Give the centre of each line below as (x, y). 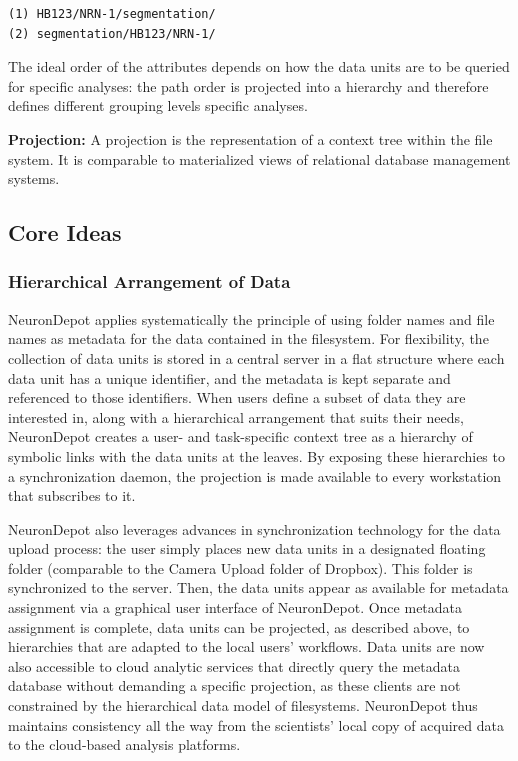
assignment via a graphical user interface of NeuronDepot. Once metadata (235, 607)
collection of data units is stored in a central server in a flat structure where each (256, 357)
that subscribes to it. (72, 495)
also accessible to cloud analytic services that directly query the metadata (234, 665)
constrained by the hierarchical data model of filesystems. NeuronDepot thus (243, 705)
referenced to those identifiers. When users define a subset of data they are (237, 397)
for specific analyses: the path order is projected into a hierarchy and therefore (248, 85)
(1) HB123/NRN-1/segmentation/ (112, 14)
